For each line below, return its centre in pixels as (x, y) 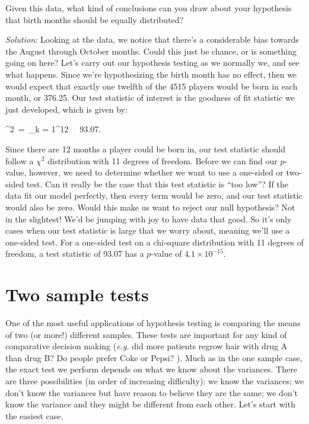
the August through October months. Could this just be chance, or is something (151, 51)
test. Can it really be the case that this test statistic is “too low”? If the (157, 184)
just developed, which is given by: (66, 109)
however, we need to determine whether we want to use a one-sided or (156, 172)
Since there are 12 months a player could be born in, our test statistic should (145, 149)
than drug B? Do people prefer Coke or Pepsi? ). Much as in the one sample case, (154, 357)
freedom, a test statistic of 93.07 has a (75, 254)
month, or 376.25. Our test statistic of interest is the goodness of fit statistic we (150, 98)
